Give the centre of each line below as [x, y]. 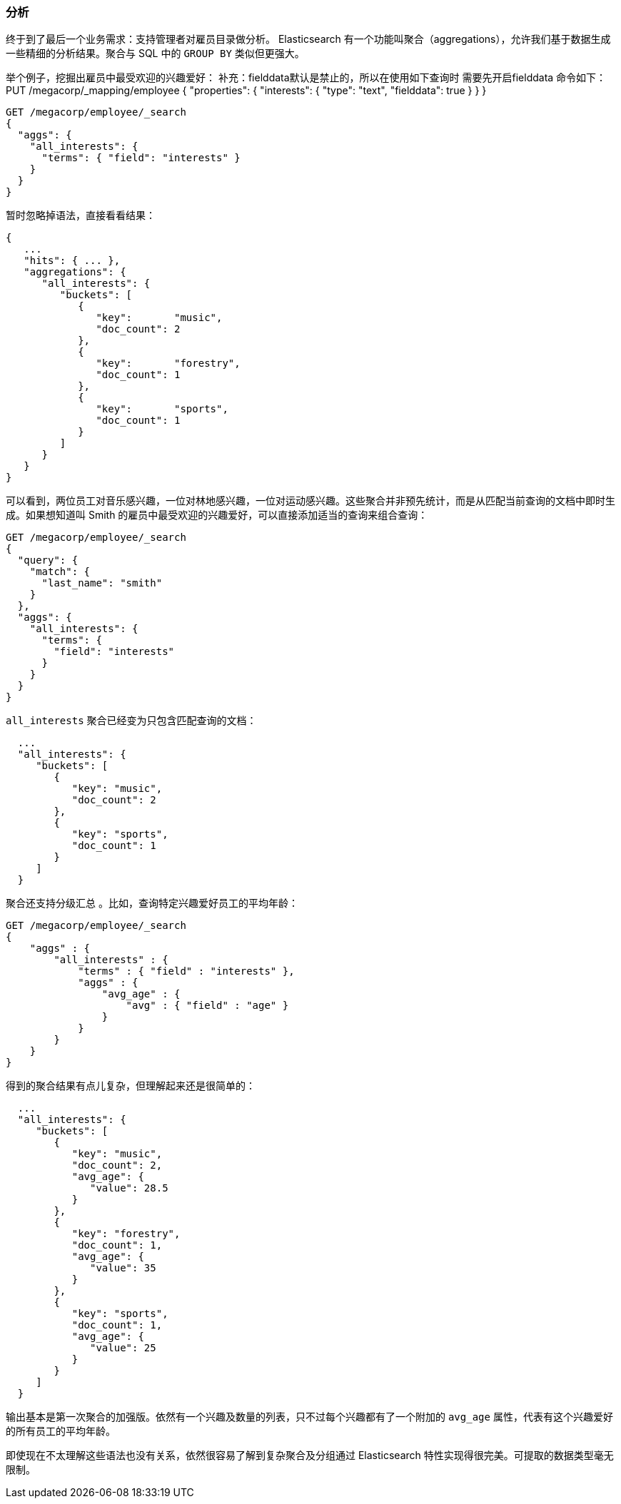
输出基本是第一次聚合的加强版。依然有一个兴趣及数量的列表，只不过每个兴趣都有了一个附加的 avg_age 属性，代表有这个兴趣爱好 [309, 1417]
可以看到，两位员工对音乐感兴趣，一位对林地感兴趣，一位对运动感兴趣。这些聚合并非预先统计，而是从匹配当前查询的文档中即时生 [310, 501]
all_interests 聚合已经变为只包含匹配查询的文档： [131, 721]
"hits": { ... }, [72, 261]
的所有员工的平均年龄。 [61, 1431]
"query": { [48, 560]
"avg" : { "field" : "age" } [207, 1006]
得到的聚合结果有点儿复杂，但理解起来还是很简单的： [131, 1086]
